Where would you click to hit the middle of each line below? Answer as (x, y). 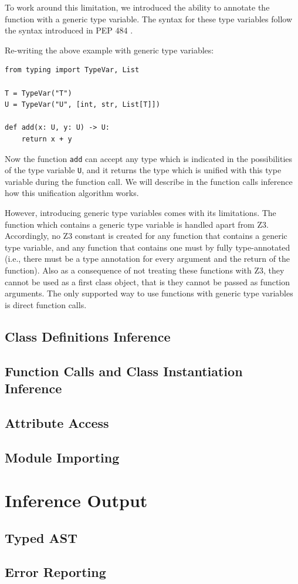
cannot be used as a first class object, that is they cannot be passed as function (148, 281)
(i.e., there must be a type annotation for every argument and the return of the (148, 259)
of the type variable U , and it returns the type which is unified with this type (143, 170)
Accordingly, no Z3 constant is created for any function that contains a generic (146, 236)
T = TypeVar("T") (38, 93)
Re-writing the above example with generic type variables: (109, 50)
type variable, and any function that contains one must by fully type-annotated (148, 247)
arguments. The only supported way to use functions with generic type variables (149, 293)
